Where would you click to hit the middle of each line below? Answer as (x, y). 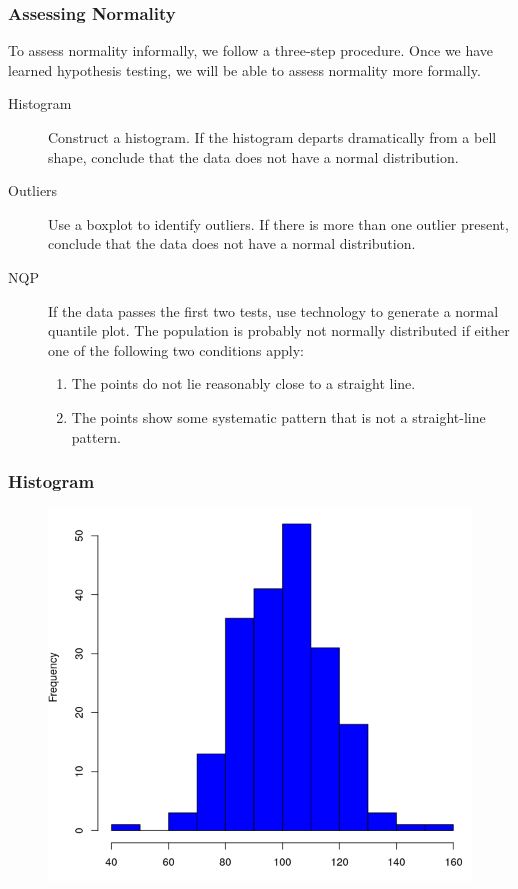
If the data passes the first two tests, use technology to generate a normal (273, 310)
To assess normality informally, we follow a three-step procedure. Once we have (251, 50)
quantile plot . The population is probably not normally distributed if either (279, 330)
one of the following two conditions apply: (176, 349)
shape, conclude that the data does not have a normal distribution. (253, 156)
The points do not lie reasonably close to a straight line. (243, 383)
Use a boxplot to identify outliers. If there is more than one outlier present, (278, 223)
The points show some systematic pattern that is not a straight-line (278, 416)
